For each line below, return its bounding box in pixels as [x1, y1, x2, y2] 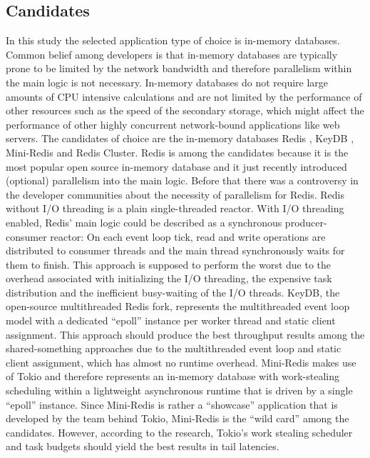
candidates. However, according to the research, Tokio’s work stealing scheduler [6, 424, 353, 439]
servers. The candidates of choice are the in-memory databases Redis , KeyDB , [6, 131, 354, 146]
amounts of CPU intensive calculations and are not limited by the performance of [6, 89, 362, 104]
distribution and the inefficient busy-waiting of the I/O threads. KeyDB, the [6, 284, 340, 299]
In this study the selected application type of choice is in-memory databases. [6, 33, 340, 48]
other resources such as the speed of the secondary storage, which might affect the [6, 103, 364, 118]
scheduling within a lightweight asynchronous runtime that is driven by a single [6, 383, 353, 398]
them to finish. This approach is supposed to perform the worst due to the [6, 257, 332, 272]
